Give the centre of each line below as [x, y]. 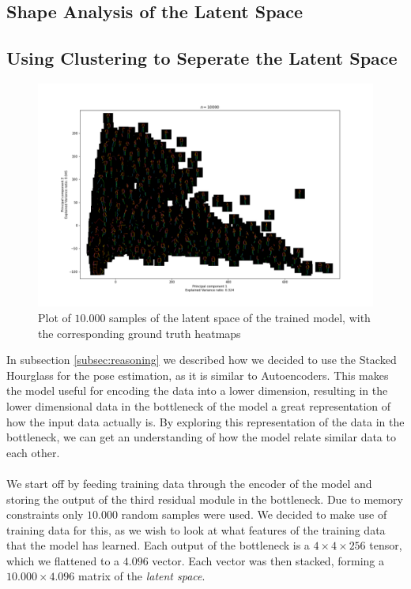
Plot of [55, 317]
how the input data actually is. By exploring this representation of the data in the [205, 421]
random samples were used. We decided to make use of [254, 514]
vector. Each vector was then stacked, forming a [268, 560]
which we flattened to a [63, 560]
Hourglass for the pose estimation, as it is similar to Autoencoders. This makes [198, 375]
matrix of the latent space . [142, 576]
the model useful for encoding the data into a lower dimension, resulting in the [197, 390]
